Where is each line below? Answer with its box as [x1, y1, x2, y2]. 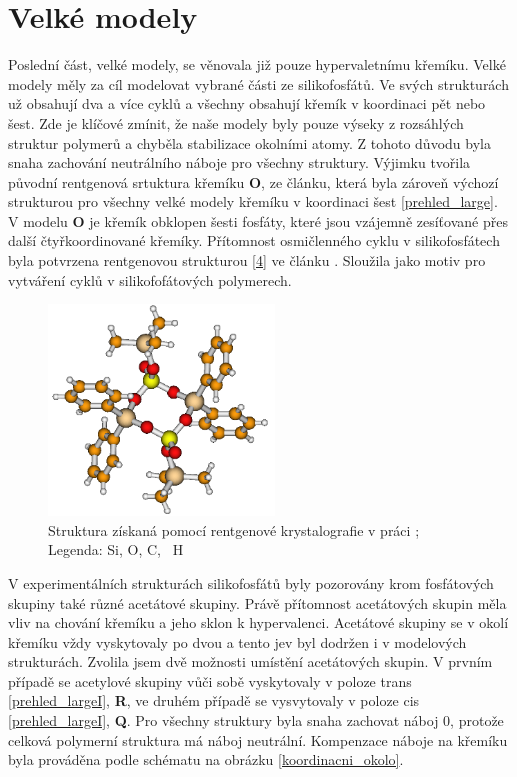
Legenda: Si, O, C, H [48, 539, 184, 560]
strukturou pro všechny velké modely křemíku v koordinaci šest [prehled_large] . [8, 191, 498, 212]
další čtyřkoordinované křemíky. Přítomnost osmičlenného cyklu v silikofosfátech [8, 230, 500, 251]
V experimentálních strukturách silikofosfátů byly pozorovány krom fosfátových [8, 572, 494, 593]
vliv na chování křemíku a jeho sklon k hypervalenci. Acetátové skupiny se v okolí [8, 612, 509, 633]
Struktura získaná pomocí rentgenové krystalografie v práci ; [48, 519, 420, 540]
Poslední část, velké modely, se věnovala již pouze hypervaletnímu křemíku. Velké [8, 54, 506, 75]
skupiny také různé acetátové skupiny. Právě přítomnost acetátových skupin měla [8, 592, 507, 613]
